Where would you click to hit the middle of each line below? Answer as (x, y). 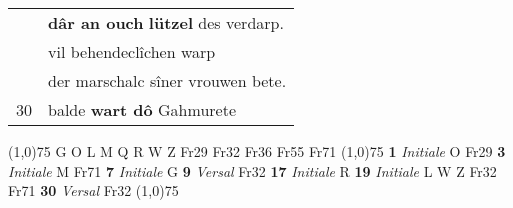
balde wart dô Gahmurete (142, 109)
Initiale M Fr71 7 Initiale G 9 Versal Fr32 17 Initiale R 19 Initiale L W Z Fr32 (252, 170)
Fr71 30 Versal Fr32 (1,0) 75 (93, 190)
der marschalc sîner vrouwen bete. (167, 80)
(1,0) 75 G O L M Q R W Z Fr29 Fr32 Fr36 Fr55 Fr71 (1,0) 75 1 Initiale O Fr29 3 (257, 151)
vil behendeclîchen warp (132, 51)
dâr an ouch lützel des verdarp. (166, 22)
